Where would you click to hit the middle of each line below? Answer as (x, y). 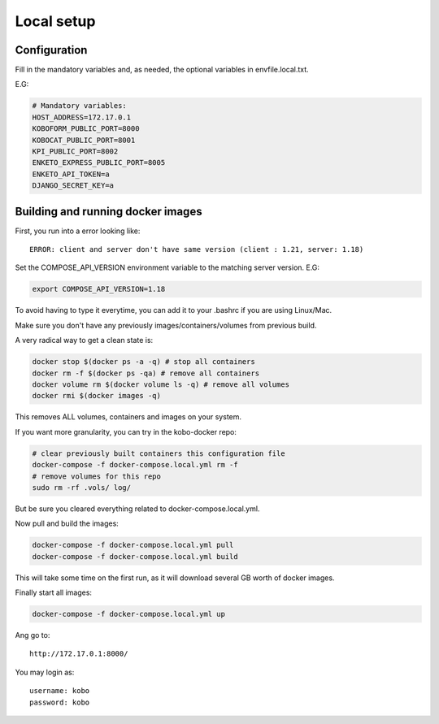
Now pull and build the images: (67, 523)
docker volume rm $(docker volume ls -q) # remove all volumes (161, 384)
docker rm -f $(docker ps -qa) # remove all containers (146, 373)
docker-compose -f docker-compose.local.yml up (128, 614)
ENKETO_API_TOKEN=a (71, 174)
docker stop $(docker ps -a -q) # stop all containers (143, 362)
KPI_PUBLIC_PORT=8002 (75, 152)
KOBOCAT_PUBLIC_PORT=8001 (84, 140)
